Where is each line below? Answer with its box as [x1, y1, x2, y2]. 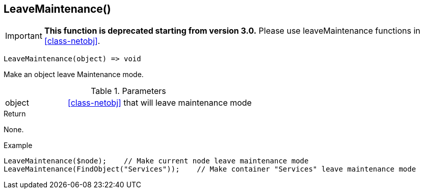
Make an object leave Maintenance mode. [4, 70, 144, 79]
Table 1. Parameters [91, 86, 166, 96]
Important [5, 31, 42, 41]
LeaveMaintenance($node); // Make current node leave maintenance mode [4, 157, 309, 165]
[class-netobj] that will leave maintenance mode [67, 98, 252, 108]
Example [4, 141, 33, 150]
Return [4, 109, 26, 118]
